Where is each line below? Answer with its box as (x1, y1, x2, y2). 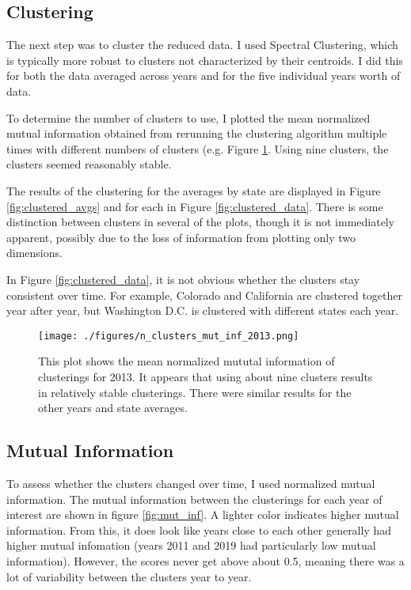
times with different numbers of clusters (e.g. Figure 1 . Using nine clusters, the (6, 140, 389, 157)
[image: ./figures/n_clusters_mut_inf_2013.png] (38, 330, 299, 342)
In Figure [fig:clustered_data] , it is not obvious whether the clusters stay (6, 270, 360, 287)
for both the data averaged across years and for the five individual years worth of (6, 67, 401, 84)
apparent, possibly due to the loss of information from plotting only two (6, 229, 356, 245)
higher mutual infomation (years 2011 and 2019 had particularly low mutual (6, 537, 376, 554)
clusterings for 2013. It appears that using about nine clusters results (38, 368, 373, 384)
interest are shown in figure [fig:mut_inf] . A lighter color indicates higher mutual (6, 506, 399, 523)
